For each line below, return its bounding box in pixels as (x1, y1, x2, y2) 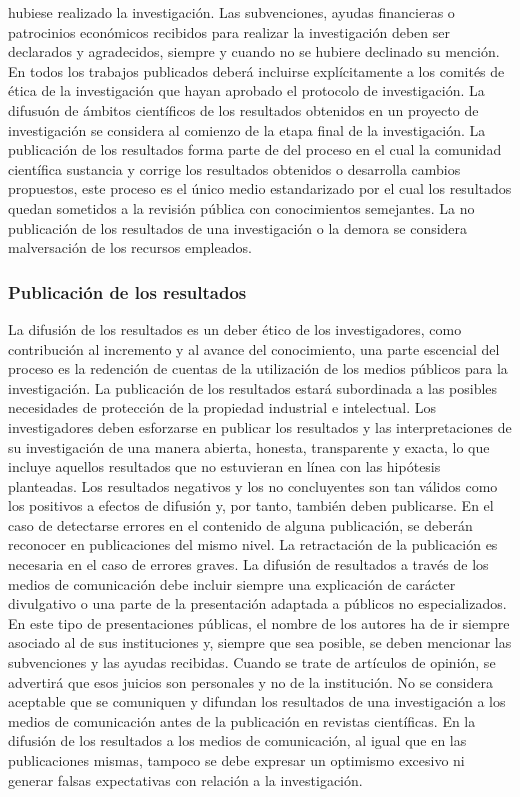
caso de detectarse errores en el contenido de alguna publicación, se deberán (8, 514, 473, 535)
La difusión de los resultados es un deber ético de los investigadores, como (8, 318, 462, 339)
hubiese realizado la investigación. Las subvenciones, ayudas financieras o (8, 2, 455, 22)
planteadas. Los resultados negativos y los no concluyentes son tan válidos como (8, 475, 498, 496)
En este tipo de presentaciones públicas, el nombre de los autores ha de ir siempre (8, 612, 510, 633)
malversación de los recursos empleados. (8, 237, 252, 258)
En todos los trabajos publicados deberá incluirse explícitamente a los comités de (8, 60, 505, 81)
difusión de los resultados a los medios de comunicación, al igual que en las (8, 730, 467, 751)
